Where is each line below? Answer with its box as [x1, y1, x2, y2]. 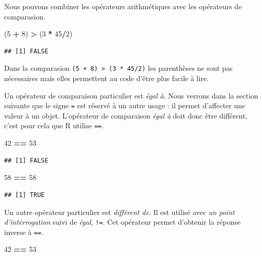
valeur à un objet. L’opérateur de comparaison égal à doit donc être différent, [4, 110, 248, 121]
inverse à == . [4, 226, 44, 237]
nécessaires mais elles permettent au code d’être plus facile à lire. [4, 73, 209, 84]
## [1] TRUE [4, 191, 45, 199]
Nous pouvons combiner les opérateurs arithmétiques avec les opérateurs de [4, 1, 242, 11]
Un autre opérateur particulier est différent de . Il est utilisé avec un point [4, 206, 235, 217]
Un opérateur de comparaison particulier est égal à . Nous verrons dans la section [4, 90, 258, 101]
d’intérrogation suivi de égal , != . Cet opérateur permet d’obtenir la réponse [4, 216, 241, 227]
